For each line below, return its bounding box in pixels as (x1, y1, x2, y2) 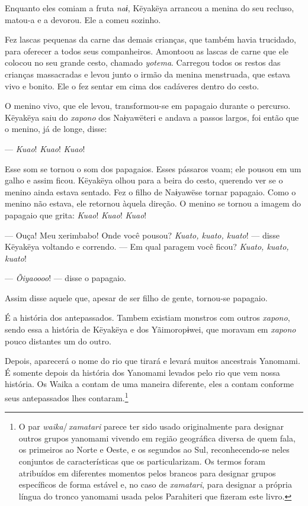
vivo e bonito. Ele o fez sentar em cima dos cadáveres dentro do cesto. (5, 79, 259, 92)
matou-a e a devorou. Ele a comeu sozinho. (5, 13, 161, 25)
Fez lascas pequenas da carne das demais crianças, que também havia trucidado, (5, 33, 296, 46)
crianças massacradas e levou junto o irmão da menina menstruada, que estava (5, 67, 290, 80)
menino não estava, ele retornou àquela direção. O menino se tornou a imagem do (5, 197, 301, 210)
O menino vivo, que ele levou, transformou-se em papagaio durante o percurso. (5, 99, 291, 112)
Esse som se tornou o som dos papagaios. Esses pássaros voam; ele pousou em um (5, 162, 301, 175)
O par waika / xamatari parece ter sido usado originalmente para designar (18, 420, 284, 433)
